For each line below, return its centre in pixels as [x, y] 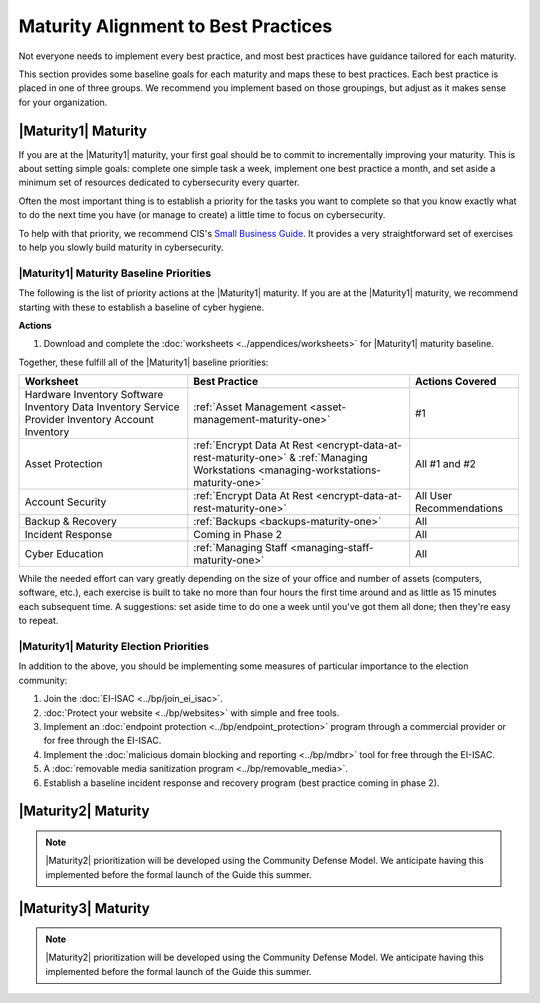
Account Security [65, 502]
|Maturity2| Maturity [84, 811]
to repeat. [38, 621]
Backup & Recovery [70, 522]
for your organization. [63, 102]
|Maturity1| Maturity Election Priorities [114, 646]
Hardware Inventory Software [94, 395]
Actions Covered [456, 382]
